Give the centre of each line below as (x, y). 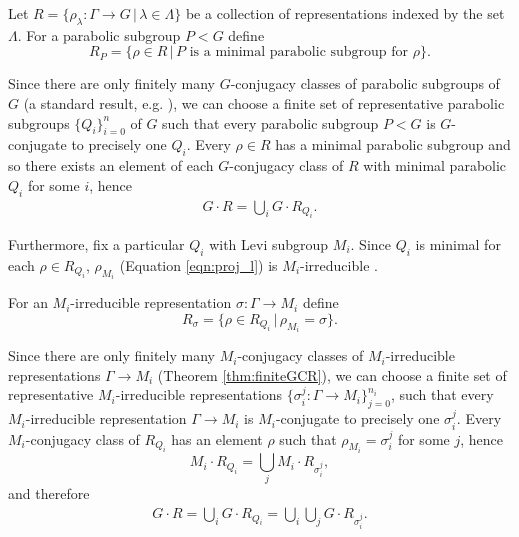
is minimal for (458, 244)
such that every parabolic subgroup (270, 122)
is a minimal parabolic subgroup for (299, 52)
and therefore (49, 493)
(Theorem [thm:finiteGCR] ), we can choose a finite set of (332, 374)
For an (28, 302)
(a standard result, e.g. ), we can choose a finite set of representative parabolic (264, 102)
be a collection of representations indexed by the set (345, 13)
